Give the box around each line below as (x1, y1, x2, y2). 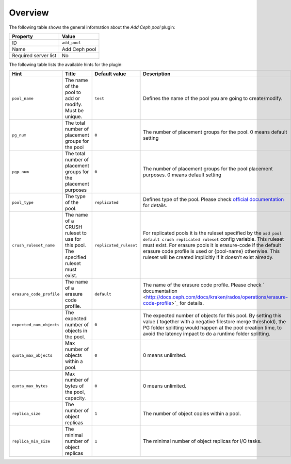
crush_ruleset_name (12, 243, 55, 248)
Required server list (12, 52, 57, 59)
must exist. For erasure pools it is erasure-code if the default (143, 242, 281, 249)
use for (65, 236, 81, 243)
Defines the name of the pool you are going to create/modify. (143, 95, 283, 102)
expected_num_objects (12, 322, 60, 327)
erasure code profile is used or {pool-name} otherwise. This (143, 248, 280, 255)
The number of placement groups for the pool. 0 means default (143, 129, 288, 135)
